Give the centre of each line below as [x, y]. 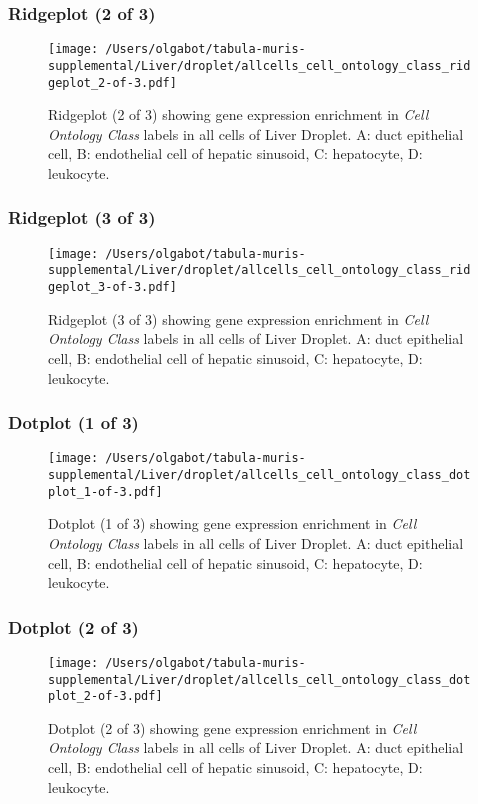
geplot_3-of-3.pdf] [112, 287]
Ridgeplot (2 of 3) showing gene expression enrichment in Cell [238, 114]
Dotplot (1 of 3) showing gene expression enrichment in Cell [232, 523]
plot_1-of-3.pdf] [105, 491]
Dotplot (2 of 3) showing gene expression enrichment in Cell [232, 727]
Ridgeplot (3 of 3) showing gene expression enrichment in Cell [238, 318]
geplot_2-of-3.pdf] [112, 82]
